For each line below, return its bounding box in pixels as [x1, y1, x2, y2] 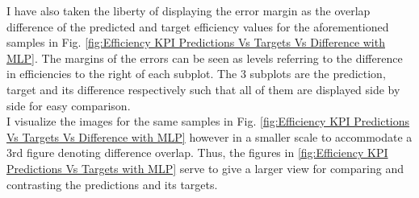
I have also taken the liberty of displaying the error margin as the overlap [6, 2, 371, 19]
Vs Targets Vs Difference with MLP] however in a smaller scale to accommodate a [6, 128, 413, 145]
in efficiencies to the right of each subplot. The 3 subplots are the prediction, [6, 65, 386, 82]
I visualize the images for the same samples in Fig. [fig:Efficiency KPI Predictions [6, 113, 410, 130]
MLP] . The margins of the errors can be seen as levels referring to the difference [6, 49, 403, 66]
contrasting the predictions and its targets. [6, 175, 218, 192]
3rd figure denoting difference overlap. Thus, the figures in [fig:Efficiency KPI [6, 144, 388, 161]
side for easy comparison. [6, 97, 131, 113]
